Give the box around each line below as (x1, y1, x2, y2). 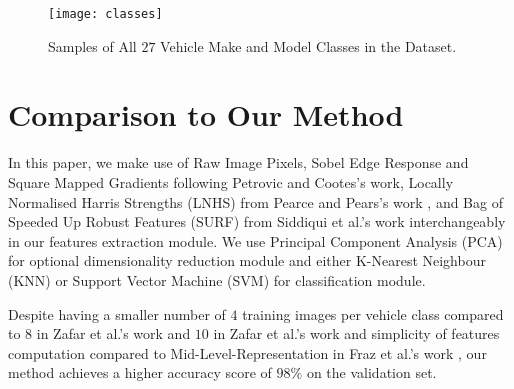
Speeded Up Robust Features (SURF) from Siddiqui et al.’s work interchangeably (8, 211, 506, 232)
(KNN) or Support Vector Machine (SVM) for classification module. (8, 269, 426, 290)
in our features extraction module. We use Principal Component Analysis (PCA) (8, 230, 503, 251)
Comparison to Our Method (8, 94, 404, 135)
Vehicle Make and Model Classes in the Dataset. (160, 35, 457, 56)
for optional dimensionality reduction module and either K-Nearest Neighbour (8, 250, 486, 271)
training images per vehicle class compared (242, 303, 504, 324)
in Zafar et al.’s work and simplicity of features (213, 323, 500, 344)
